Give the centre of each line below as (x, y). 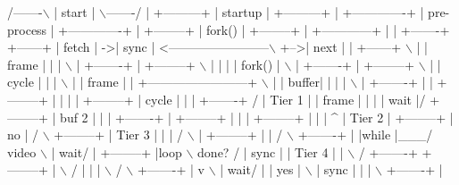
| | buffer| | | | (309, 82)
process (27, 29)
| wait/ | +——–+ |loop (117, 151)
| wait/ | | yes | (260, 169)
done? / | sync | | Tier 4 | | (271, 151)
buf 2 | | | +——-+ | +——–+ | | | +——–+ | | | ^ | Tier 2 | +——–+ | (257, 117)
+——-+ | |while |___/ (365, 135)
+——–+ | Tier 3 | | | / (118, 135)
